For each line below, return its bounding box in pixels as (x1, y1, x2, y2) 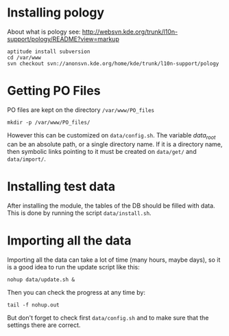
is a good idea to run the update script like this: (7, 262, 140, 271)
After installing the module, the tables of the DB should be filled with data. (7, 201, 215, 210)
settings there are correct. (7, 321, 81, 329)
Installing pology (7, 5, 105, 21)
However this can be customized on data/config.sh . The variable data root (7, 131, 216, 141)
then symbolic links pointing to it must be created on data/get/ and (7, 147, 197, 155)
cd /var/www (7, 54, 41, 61)
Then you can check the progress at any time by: (7, 288, 146, 296)
